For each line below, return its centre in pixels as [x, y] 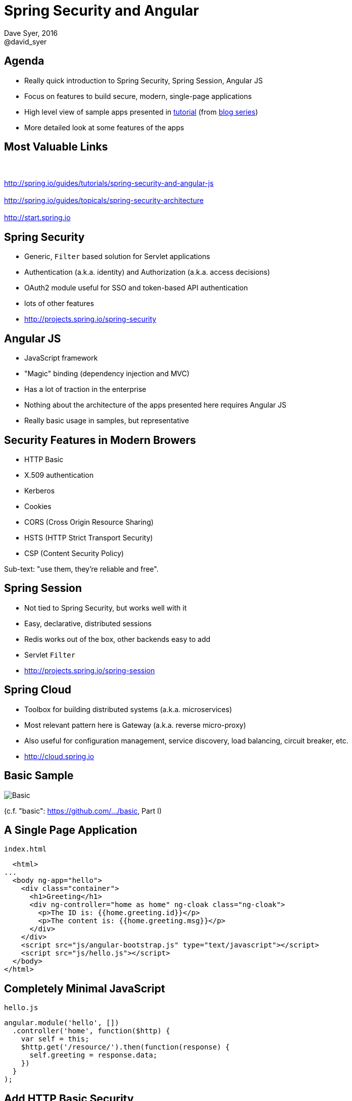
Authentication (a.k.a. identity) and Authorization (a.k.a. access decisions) [147, 272]
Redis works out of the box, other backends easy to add [117, 639]
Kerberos [40, 490]
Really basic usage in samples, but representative [107, 421]
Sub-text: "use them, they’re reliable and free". [81, 569]
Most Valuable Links [56, 147]
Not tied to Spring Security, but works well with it [106, 608]
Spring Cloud [38, 690]
